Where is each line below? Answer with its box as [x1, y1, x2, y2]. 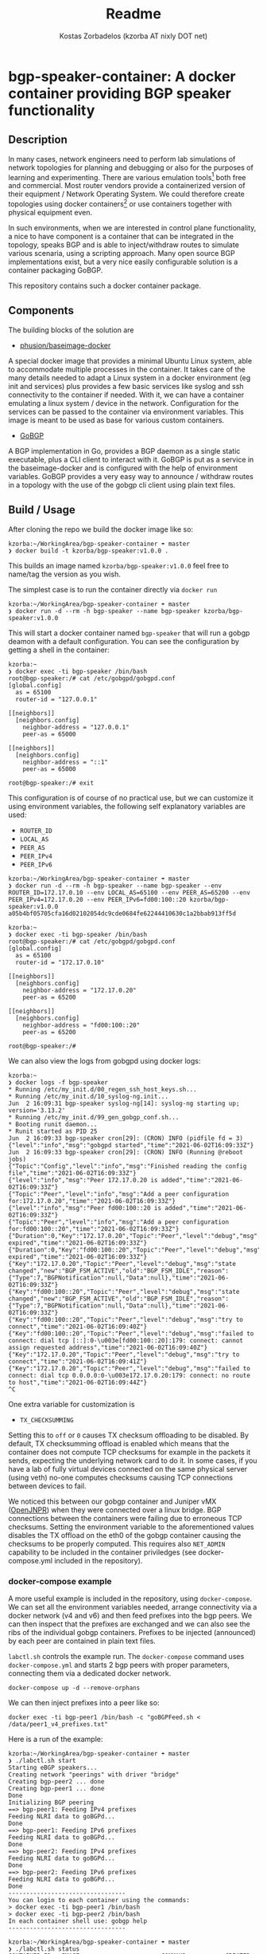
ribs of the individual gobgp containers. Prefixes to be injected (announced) [8, 1627, 256, 1637]
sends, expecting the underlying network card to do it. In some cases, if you [8, 1456, 257, 1465]
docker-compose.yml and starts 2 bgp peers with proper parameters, [8, 1660, 230, 1669]
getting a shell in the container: [8, 645, 110, 655]
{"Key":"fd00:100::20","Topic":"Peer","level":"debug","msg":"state [8, 1288, 240, 1295]
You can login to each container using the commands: [8, 1896, 191, 1904]
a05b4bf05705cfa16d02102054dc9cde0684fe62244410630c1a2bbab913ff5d [8, 910, 237, 918]
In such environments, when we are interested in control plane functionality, [8, 223, 257, 233]
